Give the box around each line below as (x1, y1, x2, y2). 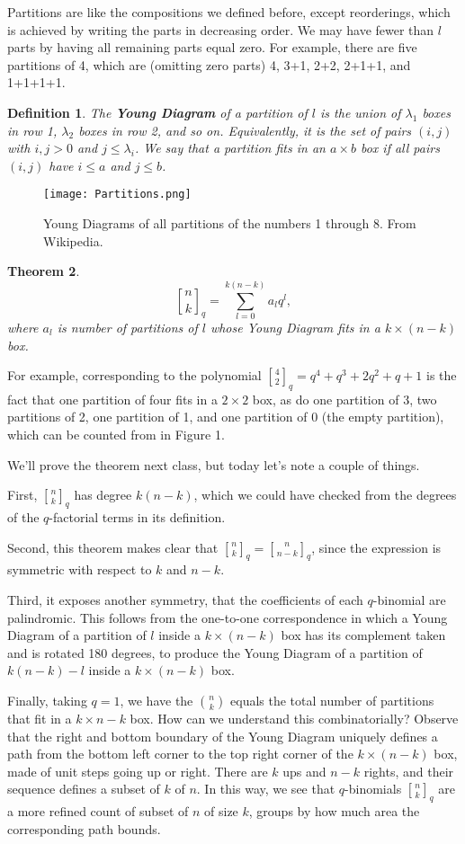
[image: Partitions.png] (43, 188, 192, 201)
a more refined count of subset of (7, 802, 189, 821)
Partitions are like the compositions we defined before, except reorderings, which (7, 3, 451, 21)
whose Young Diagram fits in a (210, 317, 380, 336)
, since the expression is (311, 537, 442, 556)
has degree (74, 485, 132, 504)
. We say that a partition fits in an (134, 138, 326, 157)
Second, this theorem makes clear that (7, 537, 219, 556)
